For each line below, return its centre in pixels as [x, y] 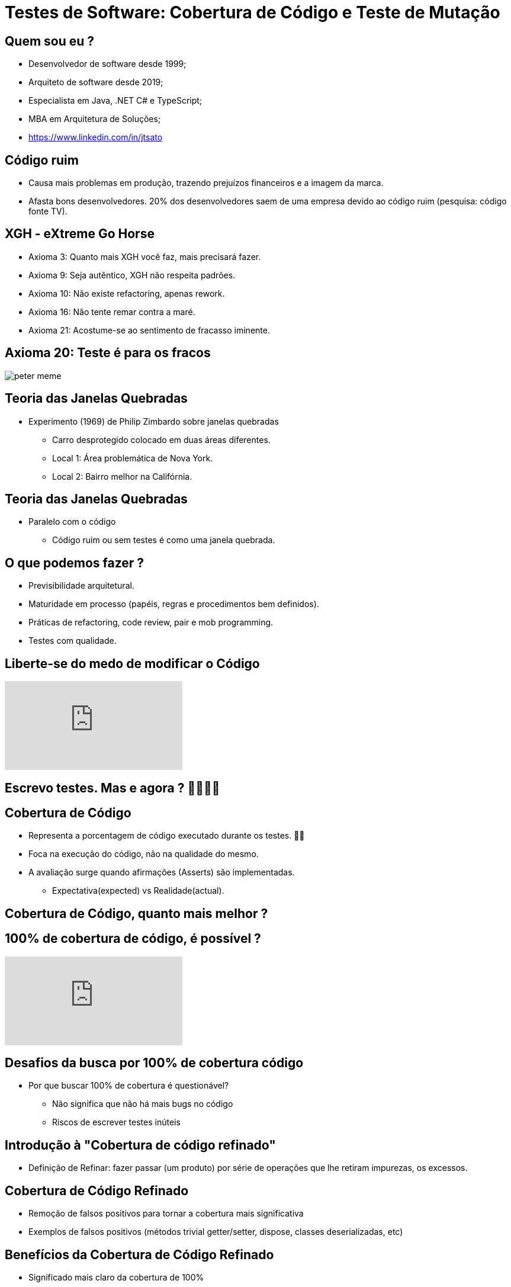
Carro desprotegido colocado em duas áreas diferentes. [161, 439]
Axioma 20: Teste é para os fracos [108, 353]
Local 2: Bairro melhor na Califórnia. [122, 476]
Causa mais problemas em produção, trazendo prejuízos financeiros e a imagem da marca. [206, 183]
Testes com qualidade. [73, 641]
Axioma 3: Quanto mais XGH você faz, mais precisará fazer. [145, 256]
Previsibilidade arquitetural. [81, 586]
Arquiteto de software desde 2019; [96, 82]
